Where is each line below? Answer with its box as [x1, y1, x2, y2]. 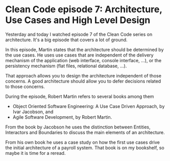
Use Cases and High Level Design [5, 14, 151, 26]
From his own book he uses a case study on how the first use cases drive [5, 139, 160, 145]
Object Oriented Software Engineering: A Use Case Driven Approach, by [12, 103, 165, 109]
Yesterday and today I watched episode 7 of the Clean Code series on [5, 31, 153, 37]
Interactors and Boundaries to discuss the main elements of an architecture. [5, 129, 165, 136]
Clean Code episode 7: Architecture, [5, 4, 162, 15]
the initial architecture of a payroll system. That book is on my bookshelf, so [5, 144, 164, 151]
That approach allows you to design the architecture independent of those [5, 72, 162, 78]
